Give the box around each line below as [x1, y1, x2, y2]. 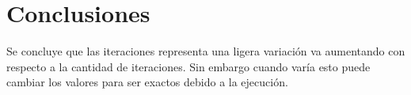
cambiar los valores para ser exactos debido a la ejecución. [6, 74, 288, 90]
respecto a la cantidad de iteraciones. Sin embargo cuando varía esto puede [6, 58, 371, 74]
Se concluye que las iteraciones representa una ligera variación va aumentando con [6, 43, 405, 59]
